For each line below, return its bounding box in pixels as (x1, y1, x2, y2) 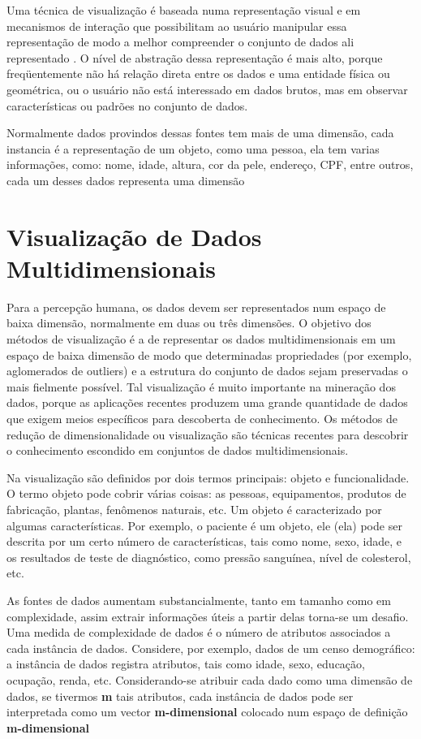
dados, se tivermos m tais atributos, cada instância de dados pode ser (6, 687, 354, 704)
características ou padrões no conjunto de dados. (6, 97, 248, 114)
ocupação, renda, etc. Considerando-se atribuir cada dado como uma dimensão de (6, 671, 413, 688)
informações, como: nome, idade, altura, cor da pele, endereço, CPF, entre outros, (6, 156, 414, 173)
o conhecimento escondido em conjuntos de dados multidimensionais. (6, 442, 349, 459)
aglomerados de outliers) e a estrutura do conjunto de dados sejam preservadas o (6, 362, 408, 379)
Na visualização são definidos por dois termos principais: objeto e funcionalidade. (6, 469, 410, 486)
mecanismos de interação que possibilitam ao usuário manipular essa (6, 17, 347, 34)
